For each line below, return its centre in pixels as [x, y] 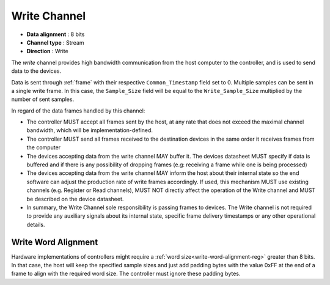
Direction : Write [47, 51]
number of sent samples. [43, 99]
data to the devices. [36, 71]
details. [36, 224]
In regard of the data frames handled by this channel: [78, 111]
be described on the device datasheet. [75, 199]
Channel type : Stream [56, 42]
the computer [44, 147]
